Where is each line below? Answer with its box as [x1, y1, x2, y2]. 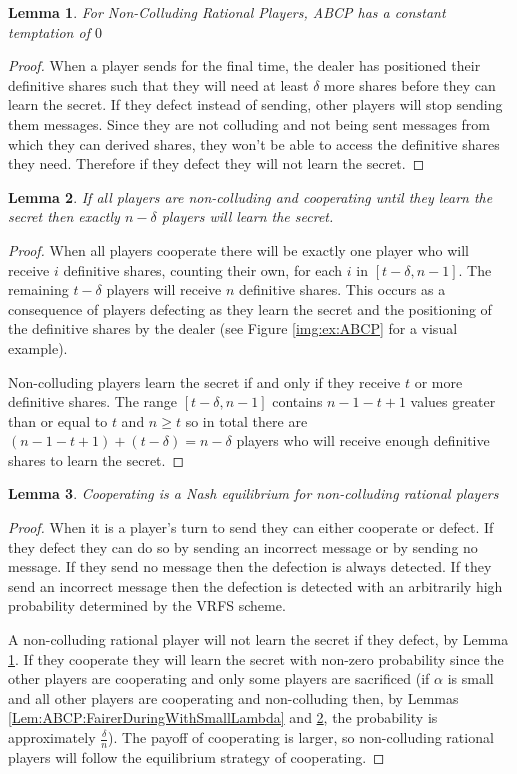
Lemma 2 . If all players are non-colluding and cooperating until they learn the [8, 186, 493, 207]
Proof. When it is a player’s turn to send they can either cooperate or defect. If [8, 517, 494, 538]
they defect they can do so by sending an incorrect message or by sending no [8, 536, 478, 557]
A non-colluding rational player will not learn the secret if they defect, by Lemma [8, 629, 509, 650]
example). [8, 337, 68, 358]
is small [447, 668, 494, 689]
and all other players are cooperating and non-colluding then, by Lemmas [8, 687, 459, 708]
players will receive [106, 279, 222, 300]
